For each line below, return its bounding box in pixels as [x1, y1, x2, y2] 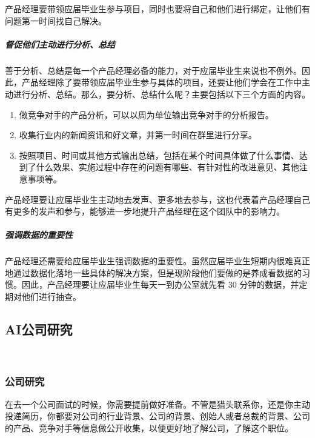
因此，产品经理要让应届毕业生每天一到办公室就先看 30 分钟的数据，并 [21, 278, 299, 291]
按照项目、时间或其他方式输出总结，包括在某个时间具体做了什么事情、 [19, 148, 299, 161]
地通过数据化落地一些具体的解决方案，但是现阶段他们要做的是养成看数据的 [5, 266, 302, 279]
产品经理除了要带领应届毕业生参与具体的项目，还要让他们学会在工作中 [21, 76, 302, 88]
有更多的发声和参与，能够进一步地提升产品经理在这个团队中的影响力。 [5, 205, 285, 217]
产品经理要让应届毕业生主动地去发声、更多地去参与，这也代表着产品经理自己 [5, 193, 310, 205]
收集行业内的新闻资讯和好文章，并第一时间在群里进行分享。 [19, 128, 257, 141]
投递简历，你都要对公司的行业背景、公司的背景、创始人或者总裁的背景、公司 [5, 410, 310, 422]
